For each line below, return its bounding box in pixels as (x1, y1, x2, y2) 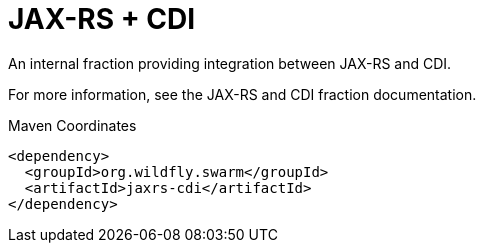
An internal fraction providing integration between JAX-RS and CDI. (8, 54, 452, 72)
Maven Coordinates (8, 116, 137, 134)
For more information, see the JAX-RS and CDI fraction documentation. (8, 85, 477, 103)
